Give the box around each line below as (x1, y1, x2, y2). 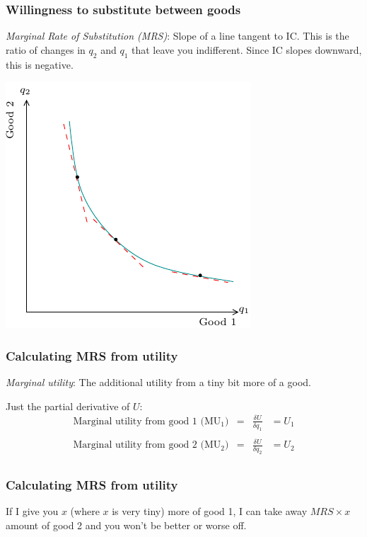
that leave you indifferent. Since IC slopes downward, (132, 42, 362, 57)
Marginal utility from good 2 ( (73, 440, 204, 451)
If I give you (6, 504, 59, 519)
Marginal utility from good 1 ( (73, 416, 204, 426)
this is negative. (6, 57, 74, 72)
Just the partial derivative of (6, 398, 130, 413)
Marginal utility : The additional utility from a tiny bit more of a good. (6, 375, 311, 390)
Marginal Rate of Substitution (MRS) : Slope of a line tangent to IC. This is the (6, 28, 349, 43)
